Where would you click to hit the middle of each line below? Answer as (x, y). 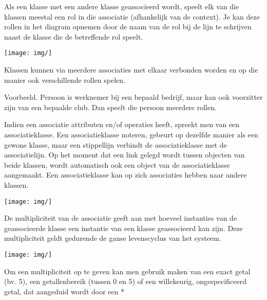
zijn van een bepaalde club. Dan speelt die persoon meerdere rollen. (110, 107)
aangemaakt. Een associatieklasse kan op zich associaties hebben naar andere (126, 175)
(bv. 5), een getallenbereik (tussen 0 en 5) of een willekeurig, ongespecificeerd (126, 281)
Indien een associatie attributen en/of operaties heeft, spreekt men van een (122, 124)
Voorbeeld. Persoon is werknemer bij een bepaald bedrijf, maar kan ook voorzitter (133, 97)
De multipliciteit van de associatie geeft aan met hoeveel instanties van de (121, 218)
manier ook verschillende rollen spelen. (65, 80)
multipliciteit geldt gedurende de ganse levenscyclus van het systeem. (113, 238)
